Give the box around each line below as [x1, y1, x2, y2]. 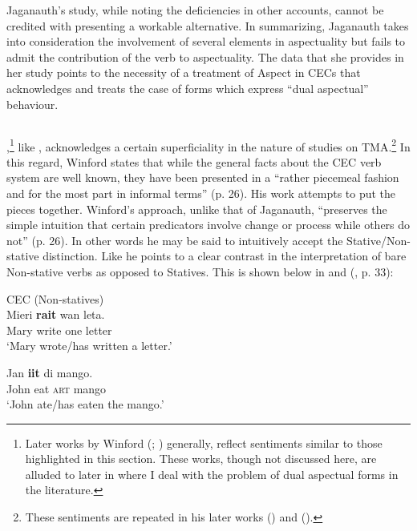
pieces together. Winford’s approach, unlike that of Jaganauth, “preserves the [6, 200, 387, 217]
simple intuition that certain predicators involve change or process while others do [6, 216, 411, 233]
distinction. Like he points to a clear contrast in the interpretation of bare [43, 247, 407, 264]
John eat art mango [6, 380, 107, 396]
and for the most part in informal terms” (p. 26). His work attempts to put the [6, 184, 396, 201]
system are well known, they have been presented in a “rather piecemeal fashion [6, 169, 399, 186]
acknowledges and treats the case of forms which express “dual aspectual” [6, 79, 369, 96]
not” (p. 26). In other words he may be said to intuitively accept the [6, 231, 343, 248]
